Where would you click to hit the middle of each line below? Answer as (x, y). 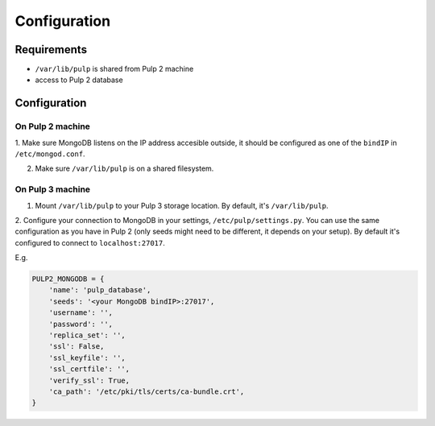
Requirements (51, 50)
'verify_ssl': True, (89, 380)
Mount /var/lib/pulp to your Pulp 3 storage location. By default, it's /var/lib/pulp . (182, 205)
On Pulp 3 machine (53, 189)
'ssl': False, (77, 347)
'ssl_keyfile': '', (87, 358)
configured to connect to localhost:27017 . (90, 242)
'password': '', (81, 324)
